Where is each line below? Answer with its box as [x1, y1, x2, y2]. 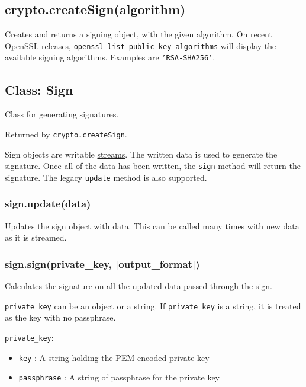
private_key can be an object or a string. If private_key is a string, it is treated [5, 299, 301, 312]
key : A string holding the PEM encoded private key [18, 351, 210, 363]
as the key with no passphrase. [5, 311, 116, 324]
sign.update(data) [5, 196, 91, 211]
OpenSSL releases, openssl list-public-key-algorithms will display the [5, 39, 276, 52]
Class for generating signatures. [5, 108, 119, 120]
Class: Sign [5, 80, 73, 98]
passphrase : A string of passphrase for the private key [18, 371, 220, 383]
